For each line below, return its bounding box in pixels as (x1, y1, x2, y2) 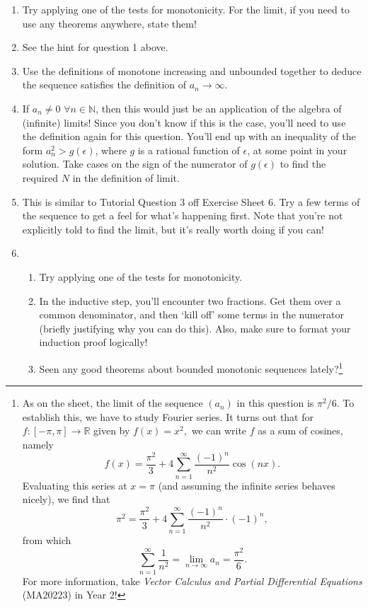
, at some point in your (247, 142, 347, 157)
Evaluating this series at (22, 478, 127, 492)
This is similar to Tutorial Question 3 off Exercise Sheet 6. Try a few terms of (22, 194, 360, 209)
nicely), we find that (22, 492, 110, 507)
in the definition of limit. (72, 170, 180, 185)
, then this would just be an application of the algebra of (96, 100, 342, 115)
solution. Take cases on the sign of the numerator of (22, 156, 248, 171)
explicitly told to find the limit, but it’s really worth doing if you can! (22, 221, 324, 236)
